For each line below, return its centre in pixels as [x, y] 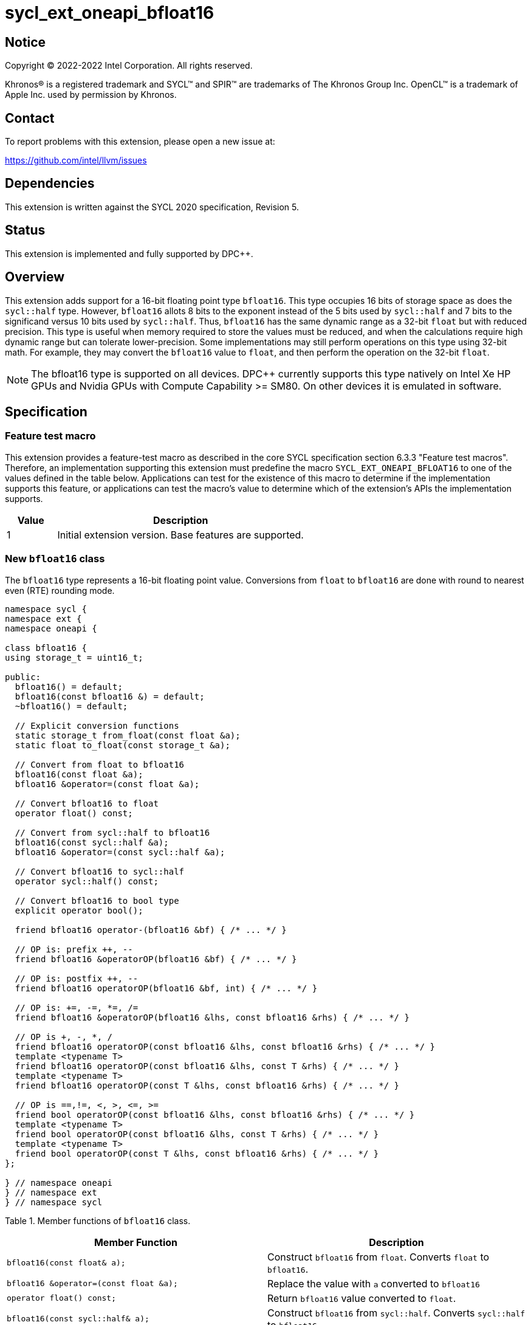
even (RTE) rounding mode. [60, 590]
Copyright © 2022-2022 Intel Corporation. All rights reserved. [129, 66]
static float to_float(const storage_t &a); [122, 745]
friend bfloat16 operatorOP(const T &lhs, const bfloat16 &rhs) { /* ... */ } [207, 1085]
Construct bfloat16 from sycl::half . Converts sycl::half [396, 1313]
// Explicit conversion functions [97, 725]
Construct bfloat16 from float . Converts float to [379, 1257]
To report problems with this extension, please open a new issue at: [140, 142]
